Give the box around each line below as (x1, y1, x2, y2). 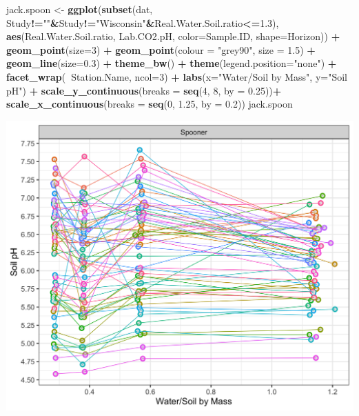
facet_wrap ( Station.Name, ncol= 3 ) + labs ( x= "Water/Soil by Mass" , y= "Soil (6, 69, 347, 83)
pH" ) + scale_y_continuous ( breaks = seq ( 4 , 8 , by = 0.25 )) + (6, 83, 282, 97)
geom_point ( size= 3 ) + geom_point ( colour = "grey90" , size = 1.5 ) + (6, 42, 316, 57)
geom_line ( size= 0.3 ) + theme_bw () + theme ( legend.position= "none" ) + (6, 56, 337, 70)
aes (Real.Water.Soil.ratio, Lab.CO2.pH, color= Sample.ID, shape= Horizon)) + (6, 29, 340, 43)
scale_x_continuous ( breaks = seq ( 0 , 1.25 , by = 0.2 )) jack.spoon (6, 97, 293, 111)
